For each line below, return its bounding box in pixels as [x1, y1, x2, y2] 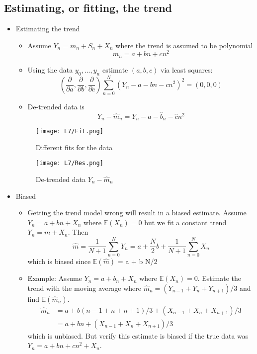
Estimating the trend [15, 23, 80, 34]
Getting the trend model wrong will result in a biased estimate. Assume [27, 207, 247, 218]
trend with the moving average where [27, 282, 141, 293]
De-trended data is [27, 101, 85, 111]
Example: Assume [27, 273, 82, 283]
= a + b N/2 [117, 256, 158, 266]
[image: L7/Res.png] [35, 160, 103, 167]
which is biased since [27, 256, 91, 266]
